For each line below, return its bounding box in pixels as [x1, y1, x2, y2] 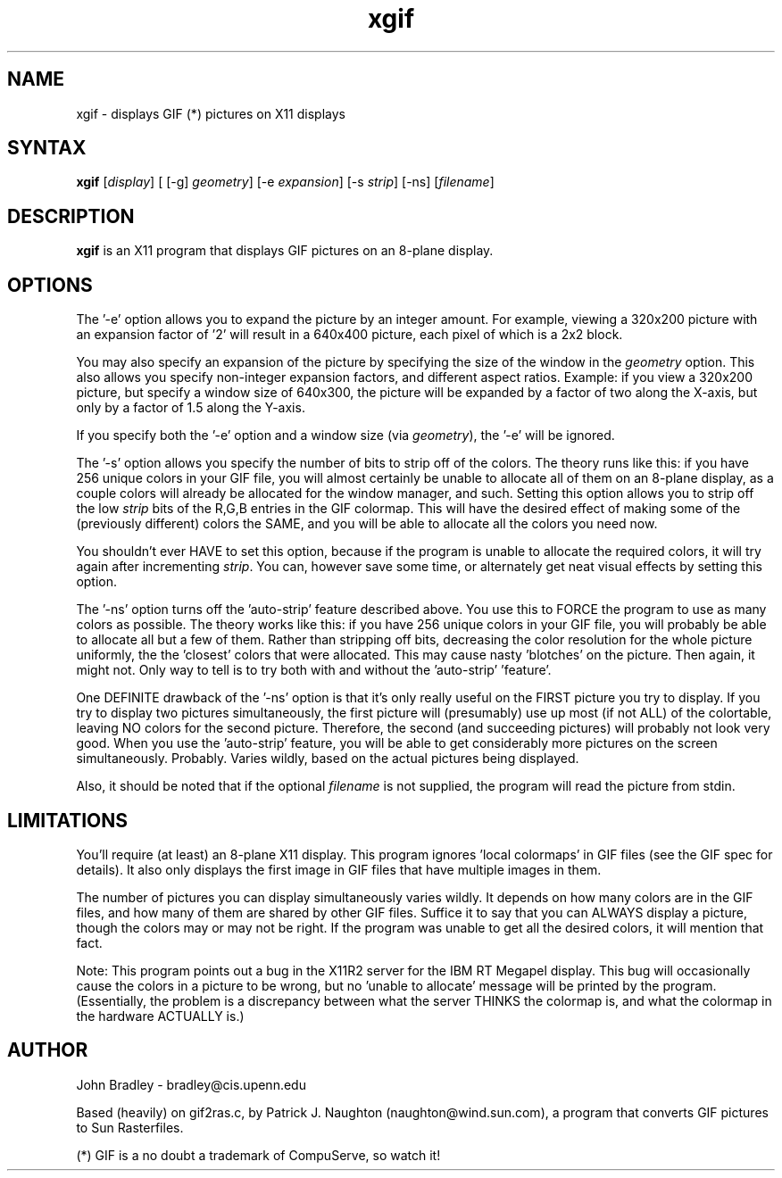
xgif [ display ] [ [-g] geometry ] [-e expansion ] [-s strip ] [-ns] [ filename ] [76, 174, 495, 190]
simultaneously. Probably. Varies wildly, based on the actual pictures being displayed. [76, 751, 579, 767]
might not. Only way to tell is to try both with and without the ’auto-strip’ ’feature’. [76, 662, 552, 678]
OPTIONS [7, 273, 93, 296]
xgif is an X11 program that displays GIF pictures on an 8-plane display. [76, 243, 494, 259]
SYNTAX [7, 137, 87, 160]
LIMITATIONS [7, 809, 129, 832]
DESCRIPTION [7, 204, 135, 228]
